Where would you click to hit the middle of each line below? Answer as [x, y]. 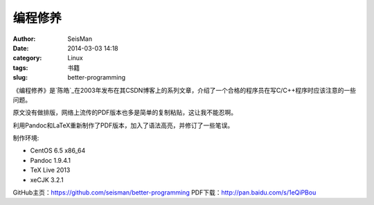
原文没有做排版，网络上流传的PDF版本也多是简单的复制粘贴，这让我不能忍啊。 [125, 113]
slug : [20, 78]
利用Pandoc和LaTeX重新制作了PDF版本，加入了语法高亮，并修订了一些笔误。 [123, 125]
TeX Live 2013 [50, 170]
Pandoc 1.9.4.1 [51, 160]
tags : [20, 68]
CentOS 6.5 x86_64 [58, 151]
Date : [21, 48]
